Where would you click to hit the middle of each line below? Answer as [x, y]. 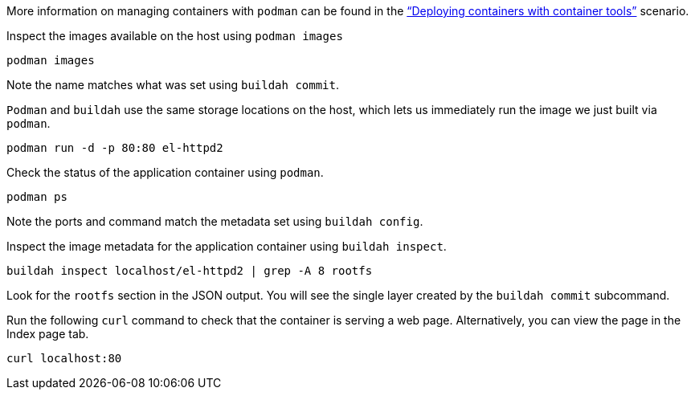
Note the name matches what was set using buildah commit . [173, 85]
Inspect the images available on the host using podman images [175, 36]
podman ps [37, 197]
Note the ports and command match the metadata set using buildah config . [215, 221]
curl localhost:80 [64, 358]
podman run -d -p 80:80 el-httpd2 [115, 148]
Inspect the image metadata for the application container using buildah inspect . [227, 246]
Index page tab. [48, 334]
